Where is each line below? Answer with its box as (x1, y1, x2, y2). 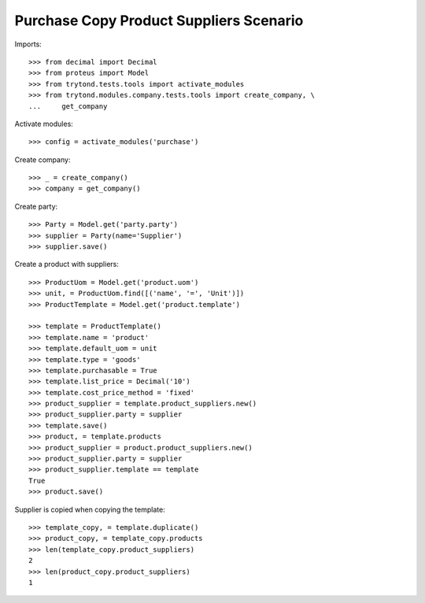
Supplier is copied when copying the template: (14, 505, 165, 514)
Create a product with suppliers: (14, 260, 120, 269)
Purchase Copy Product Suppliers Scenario (14, 12, 304, 29)
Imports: (14, 39, 42, 49)
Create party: (14, 202, 58, 211)
